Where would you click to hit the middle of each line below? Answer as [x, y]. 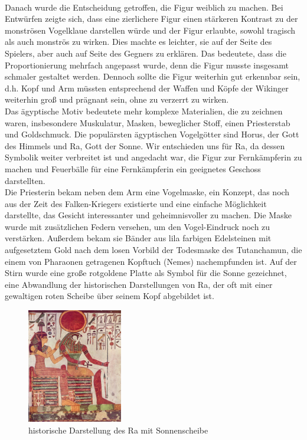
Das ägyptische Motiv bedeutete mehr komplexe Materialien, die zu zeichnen [144, 111]
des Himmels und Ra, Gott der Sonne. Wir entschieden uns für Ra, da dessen [145, 145]
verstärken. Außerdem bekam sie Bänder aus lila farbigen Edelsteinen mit [138, 238]
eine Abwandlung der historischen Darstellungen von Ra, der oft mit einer [139, 284]
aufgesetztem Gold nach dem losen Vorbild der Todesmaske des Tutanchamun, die [153, 250]
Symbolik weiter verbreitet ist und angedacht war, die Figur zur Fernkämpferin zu [153, 157]
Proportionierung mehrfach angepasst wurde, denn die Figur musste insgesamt [147, 65]
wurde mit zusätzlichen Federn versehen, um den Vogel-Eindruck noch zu [138, 226]
